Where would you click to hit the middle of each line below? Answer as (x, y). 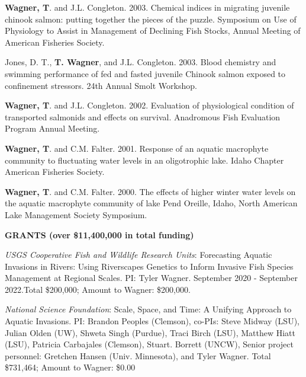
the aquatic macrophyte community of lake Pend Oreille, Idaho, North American (151, 203)
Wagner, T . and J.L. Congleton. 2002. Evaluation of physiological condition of (149, 105)
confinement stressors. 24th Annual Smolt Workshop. (101, 85)
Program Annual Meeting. (52, 128)
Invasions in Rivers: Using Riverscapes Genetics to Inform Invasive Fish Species (149, 266)
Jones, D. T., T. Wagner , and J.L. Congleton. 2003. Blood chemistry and (141, 62)
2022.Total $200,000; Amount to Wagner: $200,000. (98, 289)
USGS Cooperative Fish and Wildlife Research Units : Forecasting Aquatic (138, 255)
